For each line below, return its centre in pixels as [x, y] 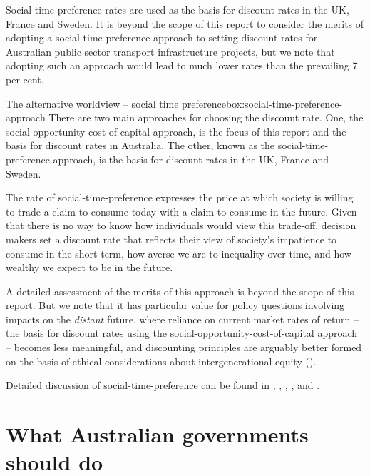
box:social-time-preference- [284, 103]
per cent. [25, 79]
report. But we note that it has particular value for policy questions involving [175, 305]
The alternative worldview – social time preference [116, 103]
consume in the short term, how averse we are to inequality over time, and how [179, 253]
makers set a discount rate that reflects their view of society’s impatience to [171, 239]
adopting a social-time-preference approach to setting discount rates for [162, 37]
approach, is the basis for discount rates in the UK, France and [191, 159]
